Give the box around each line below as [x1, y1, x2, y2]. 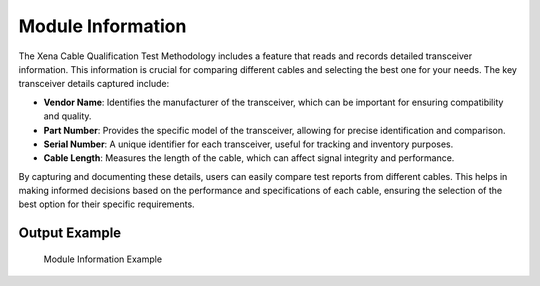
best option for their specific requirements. [18, 198, 195, 210]
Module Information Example [43, 253, 163, 265]
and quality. [43, 110, 92, 122]
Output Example [18, 225, 122, 242]
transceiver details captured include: [18, 78, 170, 90]
